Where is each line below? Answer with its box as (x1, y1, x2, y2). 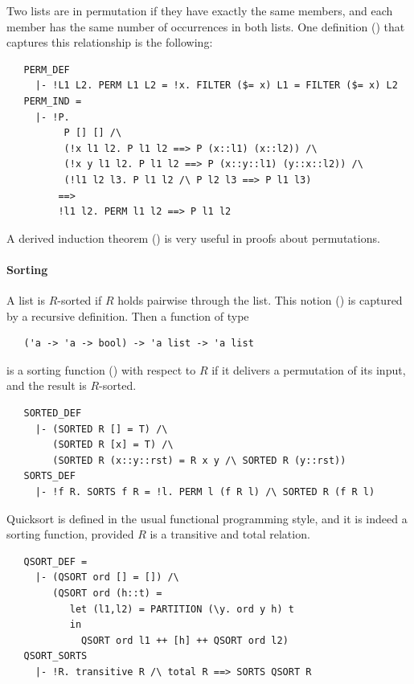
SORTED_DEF (23, 408, 82, 420)
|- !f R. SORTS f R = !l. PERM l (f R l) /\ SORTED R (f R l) (35, 486, 375, 498)
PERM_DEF (23, 63, 70, 76)
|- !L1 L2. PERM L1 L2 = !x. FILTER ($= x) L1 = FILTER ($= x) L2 (35, 80, 398, 92)
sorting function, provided (6, 526, 134, 543)
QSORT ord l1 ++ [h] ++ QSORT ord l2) (81, 634, 289, 646)
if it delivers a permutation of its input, (211, 361, 406, 378)
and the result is (6, 377, 87, 394)
